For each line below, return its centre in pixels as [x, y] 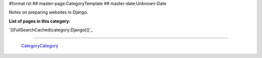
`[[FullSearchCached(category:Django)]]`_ [51, 30]
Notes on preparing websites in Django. [49, 12]
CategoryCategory [40, 46]
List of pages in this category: [40, 21]
